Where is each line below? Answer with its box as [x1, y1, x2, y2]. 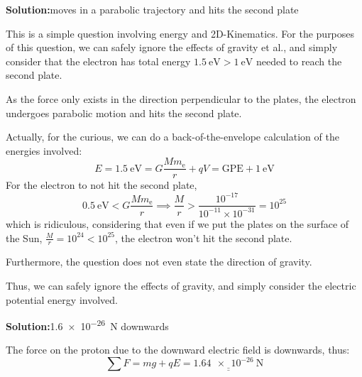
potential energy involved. [6, 292, 118, 307]
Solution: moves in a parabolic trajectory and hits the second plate [6, 2, 299, 16]
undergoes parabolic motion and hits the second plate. [6, 105, 242, 120]
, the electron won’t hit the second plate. [115, 230, 292, 245]
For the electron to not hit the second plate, [6, 177, 197, 192]
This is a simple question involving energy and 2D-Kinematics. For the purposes [6, 26, 355, 40]
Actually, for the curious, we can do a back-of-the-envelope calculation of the [6, 129, 339, 144]
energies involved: [6, 143, 82, 158]
